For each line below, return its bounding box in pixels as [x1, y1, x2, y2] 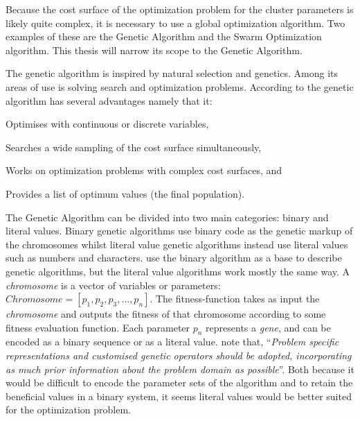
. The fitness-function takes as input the [150, 291, 320, 306]
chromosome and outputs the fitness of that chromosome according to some [6, 307, 326, 321]
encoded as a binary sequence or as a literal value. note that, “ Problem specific [6, 334, 339, 349]
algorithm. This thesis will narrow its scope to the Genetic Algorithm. [6, 42, 303, 57]
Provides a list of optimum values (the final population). [6, 186, 245, 200]
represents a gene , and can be [206, 320, 331, 334]
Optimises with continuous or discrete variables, [6, 117, 209, 131]
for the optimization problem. [6, 402, 131, 417]
